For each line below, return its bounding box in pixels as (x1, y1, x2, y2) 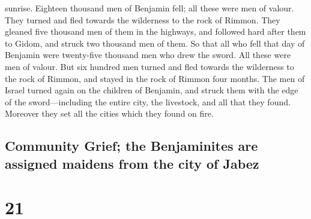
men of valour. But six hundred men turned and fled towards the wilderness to (5, 60, 294, 72)
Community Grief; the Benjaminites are (5, 136, 258, 155)
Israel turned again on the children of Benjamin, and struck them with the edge (5, 84, 298, 96)
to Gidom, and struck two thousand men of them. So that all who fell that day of (5, 36, 305, 49)
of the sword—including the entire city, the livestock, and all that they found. (5, 95, 291, 108)
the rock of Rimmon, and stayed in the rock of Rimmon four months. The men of (5, 72, 305, 84)
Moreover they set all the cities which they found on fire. (5, 107, 214, 120)
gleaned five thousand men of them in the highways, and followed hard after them (5, 25, 306, 38)
